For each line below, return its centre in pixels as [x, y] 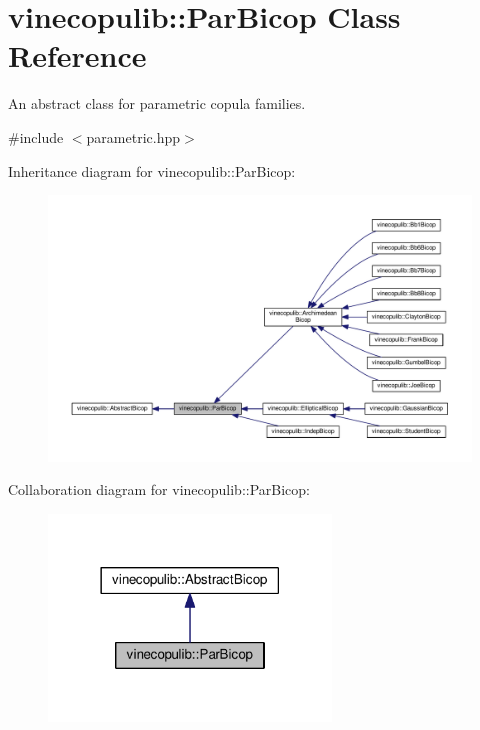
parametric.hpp [133, 136]
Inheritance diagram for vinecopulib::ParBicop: [152, 170]
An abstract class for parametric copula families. [157, 103]
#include [36, 136]
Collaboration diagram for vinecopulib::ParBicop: [159, 489]
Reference [77, 55]
